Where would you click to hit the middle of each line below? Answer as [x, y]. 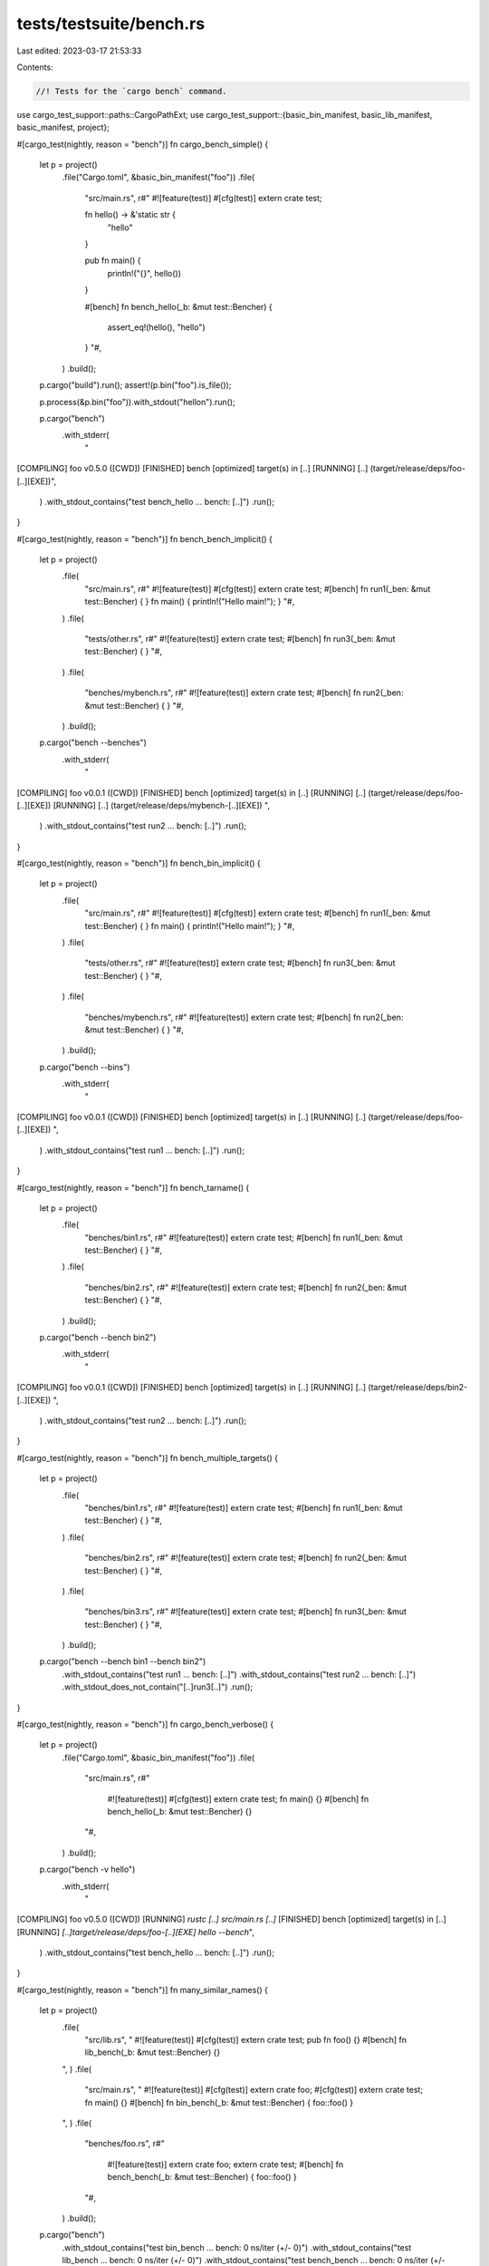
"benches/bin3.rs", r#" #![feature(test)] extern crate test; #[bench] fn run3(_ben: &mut [246, 1612]
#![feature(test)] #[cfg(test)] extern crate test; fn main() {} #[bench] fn [238, 1798]
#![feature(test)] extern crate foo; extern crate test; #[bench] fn [225, 2164]
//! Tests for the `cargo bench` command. [131, 91]
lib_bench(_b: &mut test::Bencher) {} [153, 2052]
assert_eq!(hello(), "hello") [156, 327]
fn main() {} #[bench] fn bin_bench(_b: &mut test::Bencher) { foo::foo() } [219, 2102]
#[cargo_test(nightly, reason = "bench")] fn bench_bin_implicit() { [139, 863]
